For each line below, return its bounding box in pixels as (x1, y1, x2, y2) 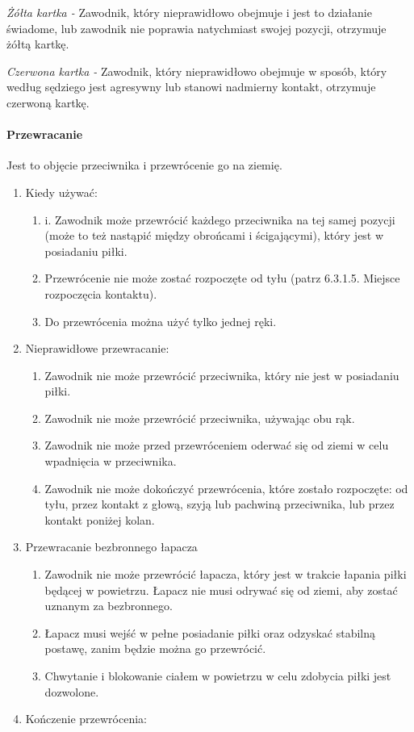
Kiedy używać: (25, 183, 98, 200)
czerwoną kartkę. (6, 94, 90, 111)
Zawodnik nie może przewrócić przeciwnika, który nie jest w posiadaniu (44, 366, 399, 383)
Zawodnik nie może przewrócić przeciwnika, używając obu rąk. (44, 409, 355, 426)
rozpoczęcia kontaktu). (44, 285, 157, 302)
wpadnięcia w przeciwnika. (44, 453, 177, 470)
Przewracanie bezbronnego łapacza (25, 538, 198, 555)
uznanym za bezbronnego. (44, 597, 173, 614)
